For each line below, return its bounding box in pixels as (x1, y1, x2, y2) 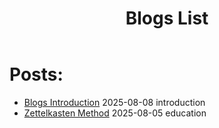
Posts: (9, 63, 64, 86)
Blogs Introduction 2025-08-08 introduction (23, 96, 206, 108)
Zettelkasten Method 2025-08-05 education (23, 107, 207, 119)
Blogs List (125, 7, 209, 30)
